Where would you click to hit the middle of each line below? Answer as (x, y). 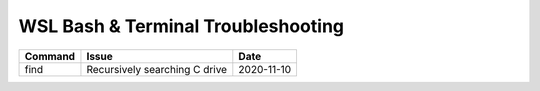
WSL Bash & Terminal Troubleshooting (181, 26)
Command (49, 56)
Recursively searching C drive (157, 69)
